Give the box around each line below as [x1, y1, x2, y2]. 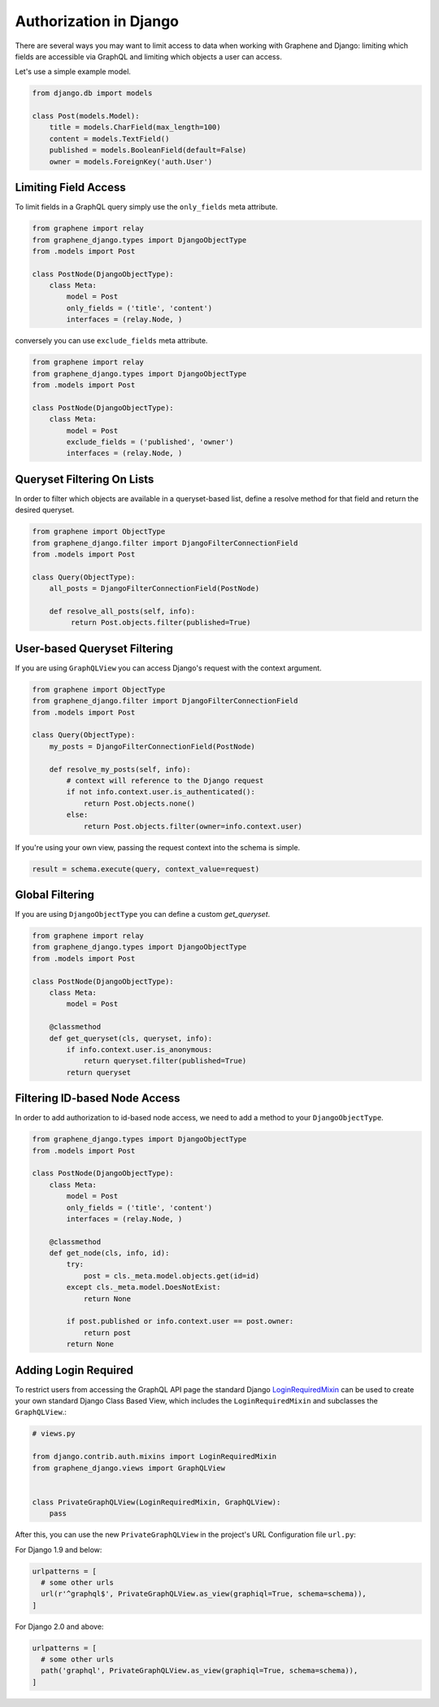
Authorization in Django [15, 12, 179, 30]
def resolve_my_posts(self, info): [49, 765, 191, 774]
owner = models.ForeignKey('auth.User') [49, 157, 213, 166]
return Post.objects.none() [83, 798, 195, 808]
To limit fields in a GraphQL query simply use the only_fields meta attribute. [15, 202, 278, 212]
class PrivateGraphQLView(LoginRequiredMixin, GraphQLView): [32, 1497, 281, 1507]
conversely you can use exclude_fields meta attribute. [15, 336, 208, 346]
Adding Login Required [15, 1363, 134, 1377]
